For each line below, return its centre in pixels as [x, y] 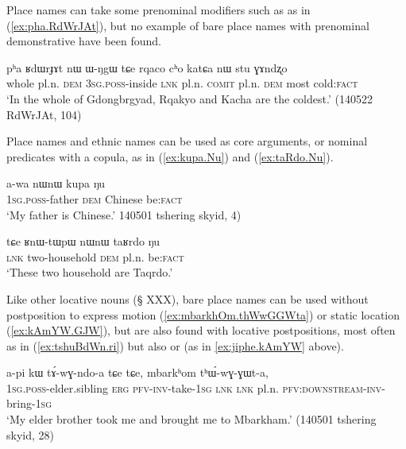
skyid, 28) [30, 434]
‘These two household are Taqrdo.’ [90, 272]
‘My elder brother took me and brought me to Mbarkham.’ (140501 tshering [191, 419]
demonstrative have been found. [84, 41]
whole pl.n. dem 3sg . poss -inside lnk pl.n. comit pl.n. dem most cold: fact [182, 83]
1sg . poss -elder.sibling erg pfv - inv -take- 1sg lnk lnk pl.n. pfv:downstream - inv [194, 387]
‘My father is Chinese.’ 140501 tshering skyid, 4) [124, 214]
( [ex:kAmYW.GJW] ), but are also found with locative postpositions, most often [201, 330]
